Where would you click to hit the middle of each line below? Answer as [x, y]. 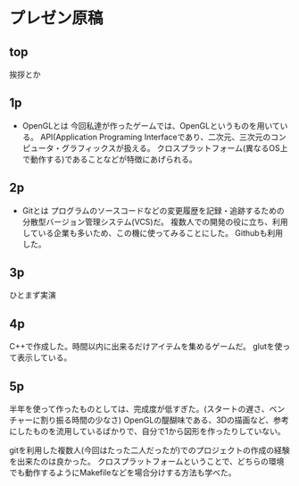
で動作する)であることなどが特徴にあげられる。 [110, 159]
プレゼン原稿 [57, 18]
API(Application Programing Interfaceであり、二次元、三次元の [155, 137]
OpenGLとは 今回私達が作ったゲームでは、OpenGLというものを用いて [151, 125]
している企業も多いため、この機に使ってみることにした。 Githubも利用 [153, 232]
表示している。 [44, 357]
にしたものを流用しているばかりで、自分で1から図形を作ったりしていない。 [147, 432]
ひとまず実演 [33, 295]
